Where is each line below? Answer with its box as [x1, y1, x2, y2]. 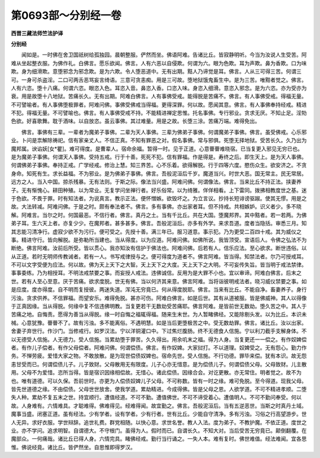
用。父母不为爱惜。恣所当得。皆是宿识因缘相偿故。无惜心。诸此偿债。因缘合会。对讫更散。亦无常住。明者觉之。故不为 [11, 369, 302, 376]
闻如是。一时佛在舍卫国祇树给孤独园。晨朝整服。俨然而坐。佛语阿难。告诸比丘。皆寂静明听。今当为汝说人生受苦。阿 [21, 51, 307, 59]
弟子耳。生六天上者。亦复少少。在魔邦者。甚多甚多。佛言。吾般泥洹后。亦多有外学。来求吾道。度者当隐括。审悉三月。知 [11, 220, 307, 227]
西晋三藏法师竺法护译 [11, 30, 63, 37]
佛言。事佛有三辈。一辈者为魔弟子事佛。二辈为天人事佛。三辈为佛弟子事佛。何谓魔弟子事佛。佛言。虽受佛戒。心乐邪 [21, 128, 307, 136]
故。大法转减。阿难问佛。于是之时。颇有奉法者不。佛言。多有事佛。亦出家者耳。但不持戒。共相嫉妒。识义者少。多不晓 [11, 203, 302, 210]
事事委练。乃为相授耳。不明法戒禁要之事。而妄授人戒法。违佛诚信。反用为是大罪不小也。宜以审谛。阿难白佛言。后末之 [11, 270, 302, 277]
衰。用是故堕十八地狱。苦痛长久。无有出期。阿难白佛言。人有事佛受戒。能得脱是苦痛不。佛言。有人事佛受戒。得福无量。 [11, 92, 307, 100]
